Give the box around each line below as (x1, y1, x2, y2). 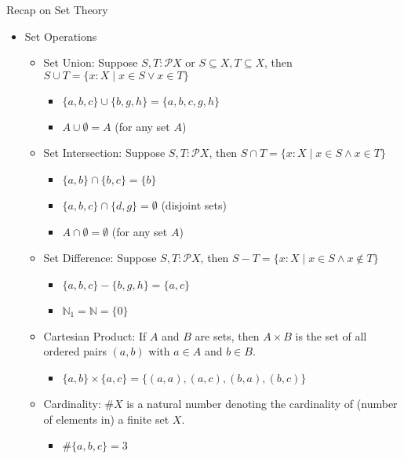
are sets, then (195, 327, 260, 344)
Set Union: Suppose (43, 54, 138, 71)
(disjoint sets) (161, 196, 227, 213)
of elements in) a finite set (43, 410, 169, 427)
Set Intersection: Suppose (43, 144, 166, 161)
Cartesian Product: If (43, 327, 147, 344)
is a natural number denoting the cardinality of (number (126, 395, 398, 411)
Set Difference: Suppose (43, 250, 157, 266)
